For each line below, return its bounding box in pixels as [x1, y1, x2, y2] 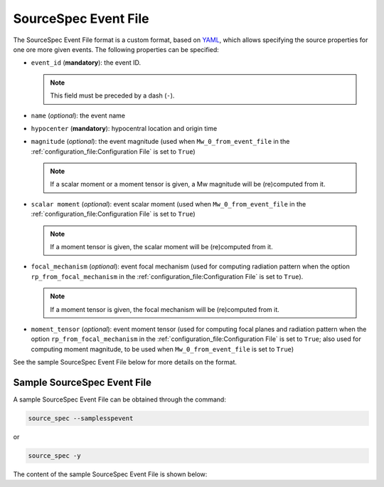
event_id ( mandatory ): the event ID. [31, 58, 142, 67]
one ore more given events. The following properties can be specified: [13, 45, 220, 53]
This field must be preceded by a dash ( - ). [50, 91, 175, 100]
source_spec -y [28, 452, 81, 459]
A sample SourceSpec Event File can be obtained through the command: [13, 395, 227, 404]
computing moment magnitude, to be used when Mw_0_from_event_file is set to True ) [31, 345, 294, 353]
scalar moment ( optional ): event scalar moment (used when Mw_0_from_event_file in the [31, 199, 306, 208]
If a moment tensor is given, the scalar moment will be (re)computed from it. [50, 243, 273, 251]
